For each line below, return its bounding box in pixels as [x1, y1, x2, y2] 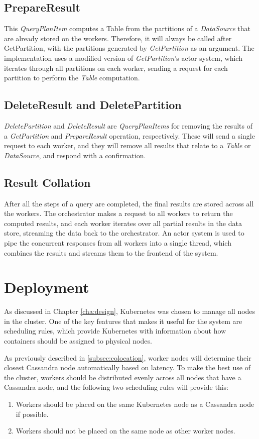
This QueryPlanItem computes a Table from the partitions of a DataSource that [4, 23, 251, 34]
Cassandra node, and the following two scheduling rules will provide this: [4, 382, 228, 392]
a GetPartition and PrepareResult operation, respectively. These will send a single [4, 130, 255, 141]
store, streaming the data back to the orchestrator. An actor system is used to [4, 228, 244, 238]
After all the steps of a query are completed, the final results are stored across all [4, 198, 254, 208]
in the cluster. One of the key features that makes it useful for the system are [4, 315, 242, 326]
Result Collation [4, 174, 91, 190]
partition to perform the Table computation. [4, 72, 140, 83]
